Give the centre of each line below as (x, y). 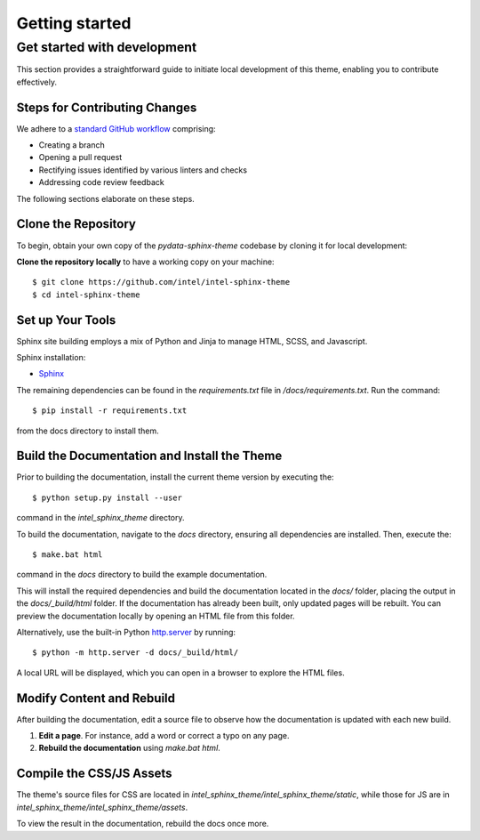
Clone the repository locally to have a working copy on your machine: (145, 262)
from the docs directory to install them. (88, 431)
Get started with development (107, 47)
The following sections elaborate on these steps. (105, 198)
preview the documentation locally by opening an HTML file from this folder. (156, 616)
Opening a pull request (80, 157)
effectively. (37, 82)
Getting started (74, 23)
